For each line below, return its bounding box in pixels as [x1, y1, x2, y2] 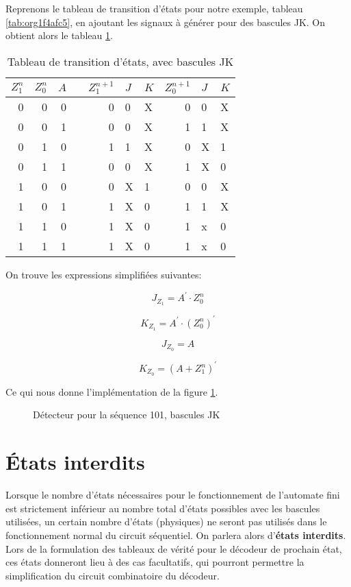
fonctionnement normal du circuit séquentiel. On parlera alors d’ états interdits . [5, 527, 346, 542]
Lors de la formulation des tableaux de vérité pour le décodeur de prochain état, [5, 541, 342, 555]
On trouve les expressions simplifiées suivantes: [5, 267, 202, 282]
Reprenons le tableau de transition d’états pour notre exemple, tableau [5, 1, 303, 15]
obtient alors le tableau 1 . [5, 28, 113, 43]
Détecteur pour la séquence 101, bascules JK [33, 407, 220, 422]
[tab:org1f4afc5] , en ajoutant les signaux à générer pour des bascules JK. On [5, 14, 326, 29]
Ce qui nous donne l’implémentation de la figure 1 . [5, 384, 218, 398]
